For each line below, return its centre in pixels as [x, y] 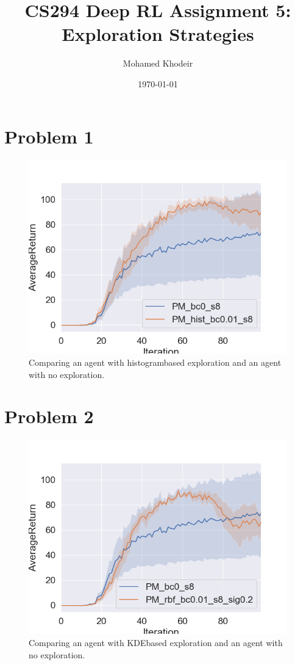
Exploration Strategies [158, 34]
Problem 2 [49, 416]
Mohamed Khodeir [158, 63]
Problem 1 [49, 136]
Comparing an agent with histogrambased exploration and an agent [155, 362]
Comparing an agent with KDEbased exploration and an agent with [156, 642]
